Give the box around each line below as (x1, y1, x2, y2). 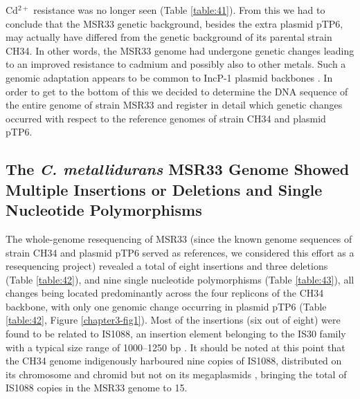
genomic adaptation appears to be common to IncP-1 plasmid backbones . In (6, 70, 333, 84)
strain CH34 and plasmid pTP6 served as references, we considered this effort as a (6, 245, 354, 259)
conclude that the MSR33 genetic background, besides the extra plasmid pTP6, (6, 16, 343, 30)
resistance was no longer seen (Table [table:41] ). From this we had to (33, 3, 325, 17)
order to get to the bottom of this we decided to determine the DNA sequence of (6, 84, 348, 98)
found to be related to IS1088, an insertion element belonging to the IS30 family (6, 326, 346, 341)
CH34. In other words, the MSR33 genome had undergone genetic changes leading (6, 43, 354, 57)
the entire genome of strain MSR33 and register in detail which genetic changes (6, 98, 343, 112)
